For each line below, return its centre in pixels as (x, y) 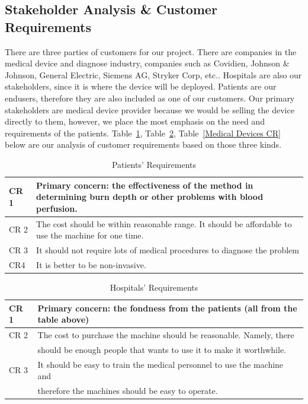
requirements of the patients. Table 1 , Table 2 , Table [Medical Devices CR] (143, 133)
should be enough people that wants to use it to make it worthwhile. (162, 349)
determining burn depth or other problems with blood (150, 197)
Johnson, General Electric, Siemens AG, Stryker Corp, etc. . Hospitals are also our (153, 74)
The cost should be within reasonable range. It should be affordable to (164, 223)
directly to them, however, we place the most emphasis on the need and (135, 121)
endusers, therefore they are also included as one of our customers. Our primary (150, 98)
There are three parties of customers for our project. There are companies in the (151, 51)
